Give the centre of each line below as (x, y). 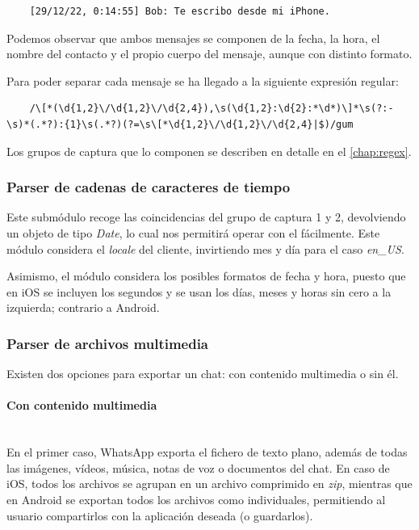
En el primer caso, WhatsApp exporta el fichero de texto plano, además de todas (207, 452)
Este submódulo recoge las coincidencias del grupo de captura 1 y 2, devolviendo (206, 217)
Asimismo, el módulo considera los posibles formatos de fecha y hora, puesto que (206, 276)
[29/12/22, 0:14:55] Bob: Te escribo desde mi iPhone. (180, 11)
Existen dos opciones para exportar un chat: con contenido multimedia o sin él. (203, 374)
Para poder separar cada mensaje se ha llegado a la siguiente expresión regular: (203, 80)
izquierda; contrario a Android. (83, 307)
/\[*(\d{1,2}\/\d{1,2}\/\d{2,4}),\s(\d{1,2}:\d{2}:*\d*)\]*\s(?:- (212, 109)
